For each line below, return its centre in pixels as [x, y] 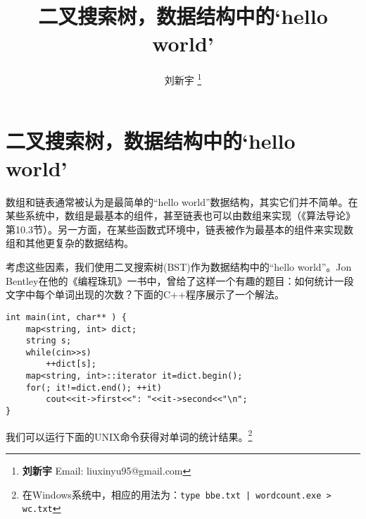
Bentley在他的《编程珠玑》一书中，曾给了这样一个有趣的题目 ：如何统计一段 [180, 280]
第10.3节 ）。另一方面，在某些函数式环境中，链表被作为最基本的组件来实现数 [179, 229]
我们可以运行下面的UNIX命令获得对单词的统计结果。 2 [129, 435]
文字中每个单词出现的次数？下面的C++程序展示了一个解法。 [145, 294]
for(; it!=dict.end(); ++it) [94, 387]
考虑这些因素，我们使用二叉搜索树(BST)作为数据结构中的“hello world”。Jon [179, 267]
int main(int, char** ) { [66, 317]
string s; [49, 341]
